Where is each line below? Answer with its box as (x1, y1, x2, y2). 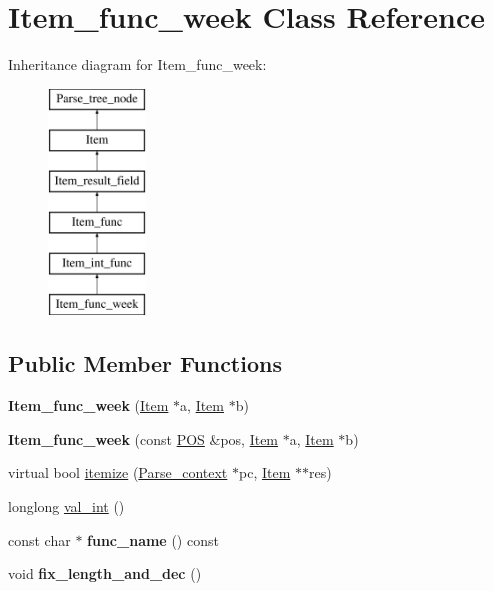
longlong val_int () (8, 496, 125, 517)
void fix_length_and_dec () (8, 563, 202, 584)
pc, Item (239, 462, 291, 483)
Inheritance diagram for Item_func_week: (8, 54, 267, 75)
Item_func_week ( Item (8, 395, 169, 416)
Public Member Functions (8, 348, 282, 379)
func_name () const (87, 529, 219, 550)
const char (8, 529, 71, 550)
